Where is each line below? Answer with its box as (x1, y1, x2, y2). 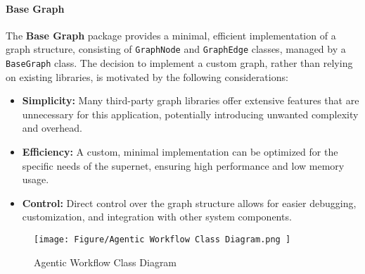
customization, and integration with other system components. (22, 209, 292, 224)
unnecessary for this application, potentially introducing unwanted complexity (22, 106, 359, 121)
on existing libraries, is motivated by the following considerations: (6, 69, 288, 84)
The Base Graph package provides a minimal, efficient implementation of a (6, 27, 336, 42)
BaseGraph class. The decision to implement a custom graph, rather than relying (6, 56, 353, 70)
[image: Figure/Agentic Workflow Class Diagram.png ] (34, 235, 291, 245)
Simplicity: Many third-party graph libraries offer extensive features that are (22, 93, 359, 108)
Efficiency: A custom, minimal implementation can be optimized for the (22, 144, 338, 159)
